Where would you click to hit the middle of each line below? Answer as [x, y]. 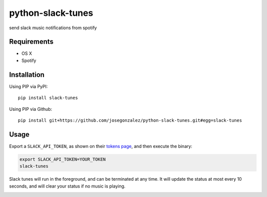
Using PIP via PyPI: [28, 86]
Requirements [31, 42]
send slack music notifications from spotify [53, 28]
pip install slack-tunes [48, 98]
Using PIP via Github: [31, 109]
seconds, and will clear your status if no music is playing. [67, 186]
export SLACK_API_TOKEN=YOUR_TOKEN [63, 159]
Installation [27, 74]
